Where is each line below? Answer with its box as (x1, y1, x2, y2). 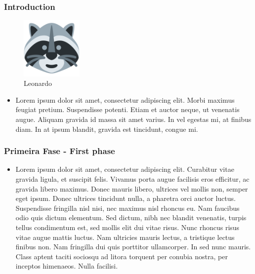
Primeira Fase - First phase (4, 145, 115, 157)
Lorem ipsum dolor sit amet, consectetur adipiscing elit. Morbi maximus (15, 94, 235, 105)
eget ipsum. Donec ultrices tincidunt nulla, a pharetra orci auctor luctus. (15, 193, 236, 203)
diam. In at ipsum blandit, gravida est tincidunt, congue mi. (15, 123, 198, 134)
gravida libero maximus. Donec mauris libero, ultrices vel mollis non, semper (15, 183, 248, 194)
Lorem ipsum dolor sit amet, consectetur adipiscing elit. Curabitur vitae (15, 164, 234, 174)
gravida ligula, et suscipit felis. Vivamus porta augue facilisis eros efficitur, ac (15, 173, 250, 184)
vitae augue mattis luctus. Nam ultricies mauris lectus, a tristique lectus (15, 232, 235, 242)
